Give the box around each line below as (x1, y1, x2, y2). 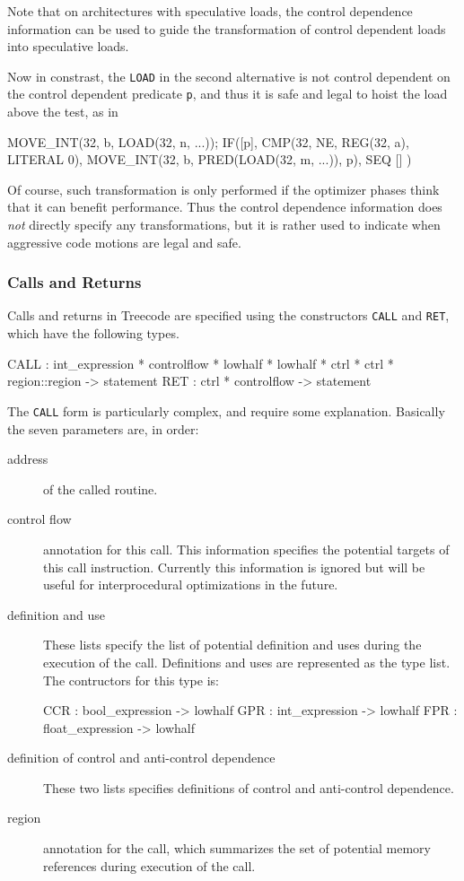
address (7, 449, 48, 468)
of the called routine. (43, 479, 158, 498)
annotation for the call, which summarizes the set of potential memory (43, 839, 431, 858)
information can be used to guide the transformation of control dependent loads (7, 19, 446, 38)
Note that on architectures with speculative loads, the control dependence (7, 2, 413, 20)
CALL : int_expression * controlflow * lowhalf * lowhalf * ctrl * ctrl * (7, 353, 394, 372)
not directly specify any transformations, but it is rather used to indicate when (7, 215, 441, 234)
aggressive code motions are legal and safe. (7, 232, 241, 251)
